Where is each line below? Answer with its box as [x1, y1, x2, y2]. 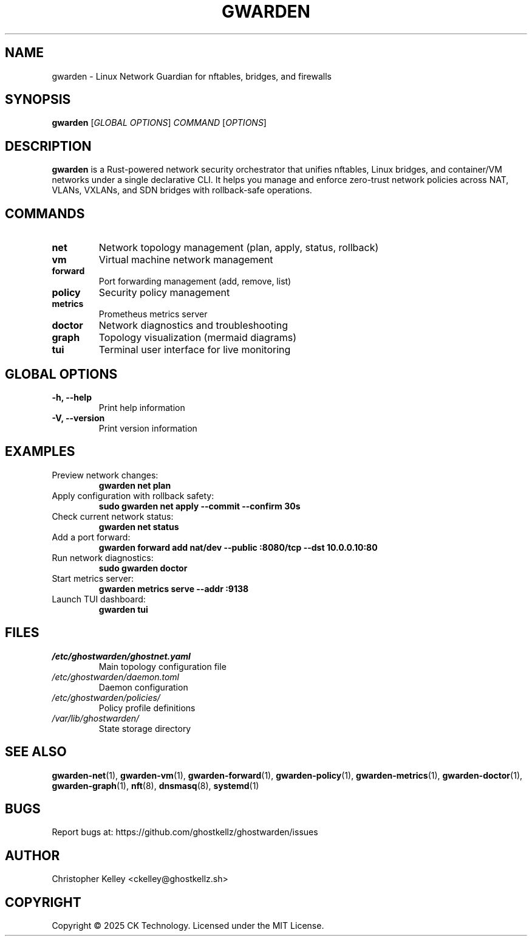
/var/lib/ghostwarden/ [52, 712, 140, 723]
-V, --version [52, 412, 105, 423]
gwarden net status [98, 521, 179, 532]
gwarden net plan [98, 480, 171, 491]
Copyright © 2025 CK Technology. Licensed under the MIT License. [52, 920, 324, 931]
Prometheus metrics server [98, 309, 208, 320]
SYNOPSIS [5, 92, 71, 108]
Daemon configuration [98, 681, 188, 692]
